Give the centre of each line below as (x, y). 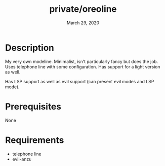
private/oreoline (83, 9)
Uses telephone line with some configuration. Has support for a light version (83, 66)
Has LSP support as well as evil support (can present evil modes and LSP (80, 81)
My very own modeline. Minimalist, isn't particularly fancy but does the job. (82, 61)
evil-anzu (22, 159)
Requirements (35, 140)
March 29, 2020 (83, 23)
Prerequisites (33, 106)
